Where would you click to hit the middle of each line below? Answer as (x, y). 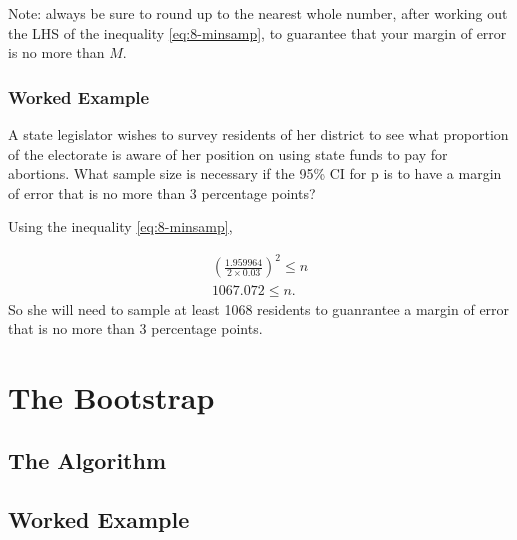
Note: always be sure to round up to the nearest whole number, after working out (258, 13)
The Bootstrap (111, 396)
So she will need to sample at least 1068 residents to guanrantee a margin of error (259, 308)
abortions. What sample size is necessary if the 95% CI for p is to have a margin (255, 173)
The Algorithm (87, 460)
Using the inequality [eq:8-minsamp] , (120, 226)
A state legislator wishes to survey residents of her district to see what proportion (258, 134)
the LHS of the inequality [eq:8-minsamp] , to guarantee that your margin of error (257, 32)
